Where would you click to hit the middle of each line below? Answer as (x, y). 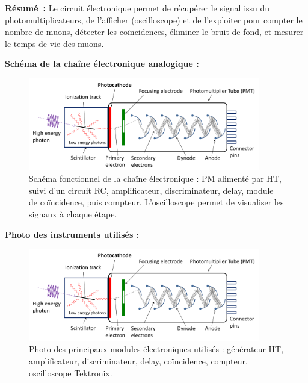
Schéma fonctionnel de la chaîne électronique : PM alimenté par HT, (155, 179)
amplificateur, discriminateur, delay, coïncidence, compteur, (138, 360)
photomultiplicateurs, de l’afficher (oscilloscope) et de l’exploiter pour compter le (154, 20)
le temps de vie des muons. (54, 43)
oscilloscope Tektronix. (71, 372)
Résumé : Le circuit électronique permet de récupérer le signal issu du (137, 8)
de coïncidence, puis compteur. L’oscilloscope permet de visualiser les (156, 202)
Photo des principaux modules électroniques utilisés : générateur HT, (156, 349)
